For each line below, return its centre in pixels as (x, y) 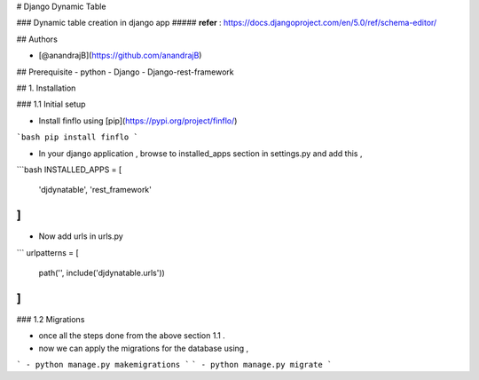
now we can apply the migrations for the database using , (144, 348)
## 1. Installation (46, 88)
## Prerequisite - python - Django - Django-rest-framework (125, 72)
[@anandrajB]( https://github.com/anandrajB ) (120, 55)
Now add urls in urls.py (81, 236)
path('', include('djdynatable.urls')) (102, 273)
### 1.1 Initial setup (51, 104)
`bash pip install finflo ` (78, 137)
